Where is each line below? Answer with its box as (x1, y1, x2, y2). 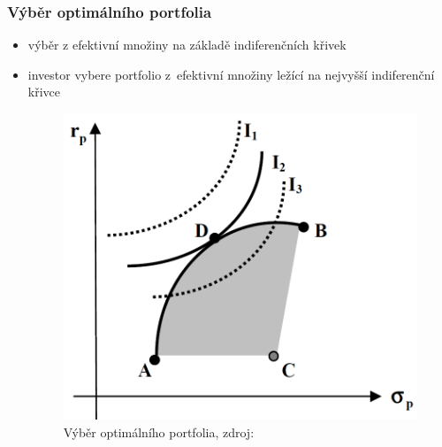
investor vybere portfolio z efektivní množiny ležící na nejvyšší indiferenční (27, 65, 435, 83)
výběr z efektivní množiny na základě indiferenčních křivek (27, 35, 347, 54)
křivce (27, 82, 61, 101)
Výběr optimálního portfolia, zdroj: (63, 422, 255, 441)
